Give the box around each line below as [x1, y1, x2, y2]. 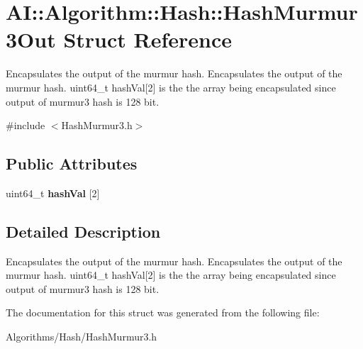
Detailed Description [6, 220, 161, 242]
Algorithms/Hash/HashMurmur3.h [6, 329, 157, 344]
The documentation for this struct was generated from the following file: [6, 305, 320, 320]
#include [6, 118, 45, 133]
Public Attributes [6, 153, 138, 174]
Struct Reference [63, 25, 233, 54]
